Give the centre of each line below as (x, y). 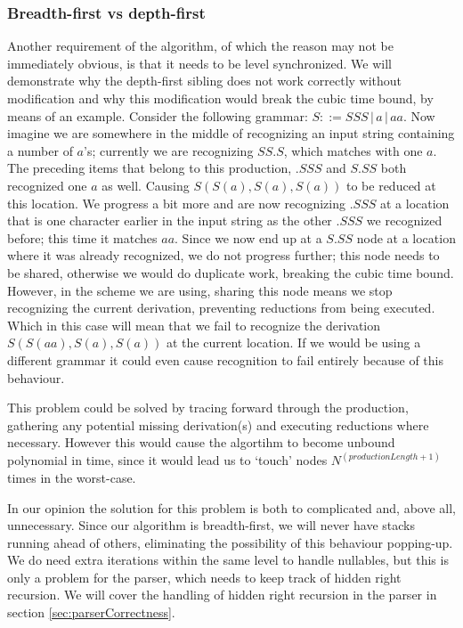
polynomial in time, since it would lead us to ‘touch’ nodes (167, 460)
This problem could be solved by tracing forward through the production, (208, 408)
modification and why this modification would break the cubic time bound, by (220, 98)
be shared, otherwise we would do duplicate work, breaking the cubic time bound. (231, 272)
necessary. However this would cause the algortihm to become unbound (201, 442)
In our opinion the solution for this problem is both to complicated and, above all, (232, 507)
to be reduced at (391, 185)
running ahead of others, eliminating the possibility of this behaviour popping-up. (230, 542)
